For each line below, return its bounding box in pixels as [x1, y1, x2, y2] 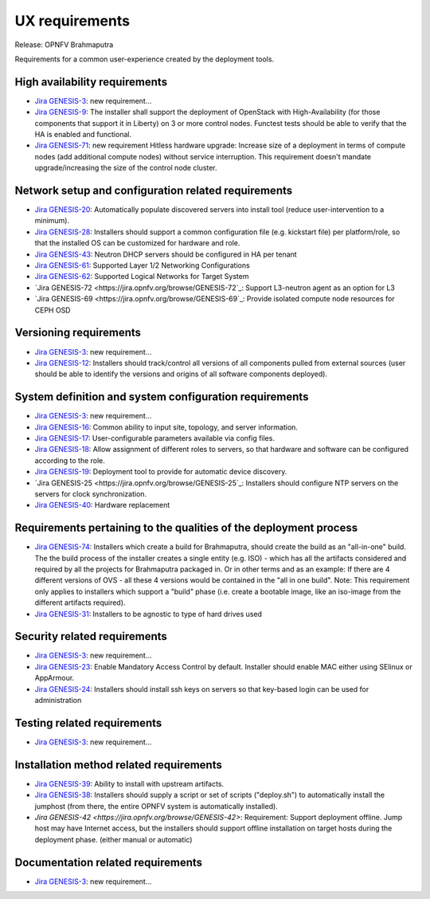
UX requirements [14, 12, 131, 29]
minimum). [34, 216, 70, 226]
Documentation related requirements [14, 855, 203, 869]
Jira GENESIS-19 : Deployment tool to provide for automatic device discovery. [34, 467, 287, 477]
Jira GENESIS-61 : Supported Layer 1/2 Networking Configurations [34, 261, 250, 270]
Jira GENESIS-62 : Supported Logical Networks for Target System [34, 272, 249, 281]
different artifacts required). [34, 598, 126, 607]
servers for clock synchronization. [34, 489, 147, 498]
